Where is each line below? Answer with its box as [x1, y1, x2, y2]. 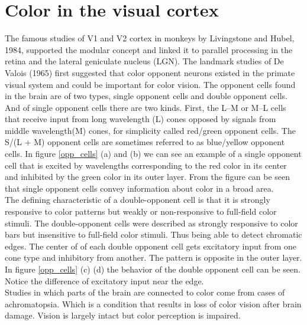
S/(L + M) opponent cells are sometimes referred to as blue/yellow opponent [5, 136, 285, 148]
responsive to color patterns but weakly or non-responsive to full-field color [5, 205, 277, 218]
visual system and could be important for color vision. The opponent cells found [5, 78, 296, 90]
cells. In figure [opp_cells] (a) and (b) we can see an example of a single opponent [5, 147, 302, 160]
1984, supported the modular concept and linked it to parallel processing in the [5, 43, 293, 55]
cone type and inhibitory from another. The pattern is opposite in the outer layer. [5, 251, 302, 264]
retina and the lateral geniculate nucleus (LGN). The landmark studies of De [5, 55, 284, 67]
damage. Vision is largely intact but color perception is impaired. [5, 309, 241, 321]
